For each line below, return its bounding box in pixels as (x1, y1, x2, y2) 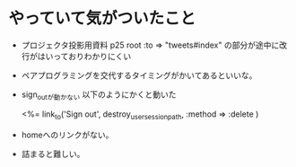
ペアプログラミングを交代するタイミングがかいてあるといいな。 (21, 69, 257, 81)
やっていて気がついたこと (8, 8, 196, 29)
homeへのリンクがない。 (21, 129, 114, 140)
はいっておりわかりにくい (37, 50, 132, 61)
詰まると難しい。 (21, 148, 85, 159)
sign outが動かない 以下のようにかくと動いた (21, 89, 177, 101)
